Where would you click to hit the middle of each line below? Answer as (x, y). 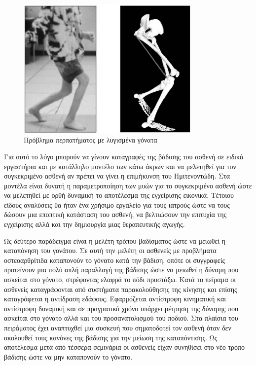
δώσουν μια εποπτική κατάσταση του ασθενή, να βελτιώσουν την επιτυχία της (115, 214)
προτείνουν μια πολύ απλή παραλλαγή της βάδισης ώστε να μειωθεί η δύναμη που (121, 270)
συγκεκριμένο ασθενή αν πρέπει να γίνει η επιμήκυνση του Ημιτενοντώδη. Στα (117, 176)
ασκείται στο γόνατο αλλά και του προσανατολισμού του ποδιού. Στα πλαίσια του (121, 318)
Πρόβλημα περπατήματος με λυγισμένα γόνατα (91, 140)
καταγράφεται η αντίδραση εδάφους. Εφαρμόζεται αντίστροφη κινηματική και (115, 299)
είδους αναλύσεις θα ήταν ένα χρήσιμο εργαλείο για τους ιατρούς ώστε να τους (117, 204)
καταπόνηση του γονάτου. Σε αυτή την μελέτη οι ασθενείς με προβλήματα (110, 250)
